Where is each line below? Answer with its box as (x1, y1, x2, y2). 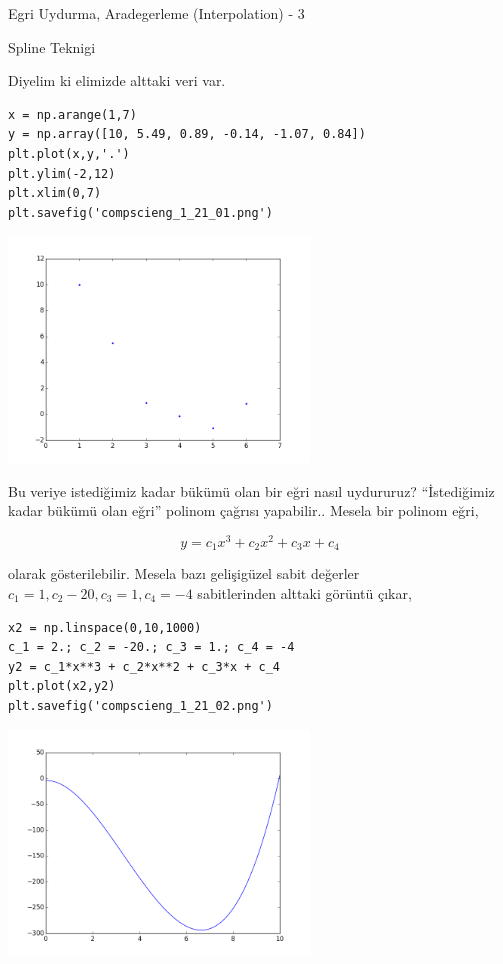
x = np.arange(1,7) (8, 107, 137, 122)
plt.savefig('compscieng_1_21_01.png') (8, 205, 273, 220)
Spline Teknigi (8, 36, 96, 57)
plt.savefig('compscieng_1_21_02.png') (8, 698, 273, 713)
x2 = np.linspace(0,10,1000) (8, 620, 202, 635)
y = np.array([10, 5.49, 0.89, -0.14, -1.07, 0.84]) (8, 127, 366, 142)
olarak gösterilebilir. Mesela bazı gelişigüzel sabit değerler (8, 563, 360, 584)
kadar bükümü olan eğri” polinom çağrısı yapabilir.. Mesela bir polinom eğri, (8, 500, 479, 521)
